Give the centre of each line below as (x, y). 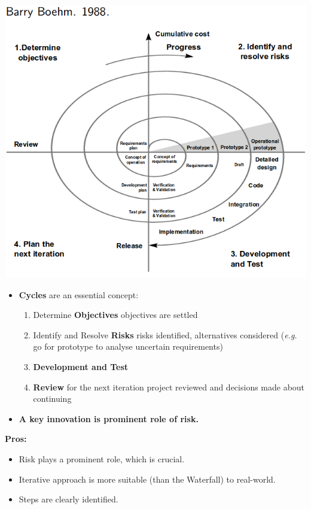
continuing (52, 399)
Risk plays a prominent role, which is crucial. (102, 458)
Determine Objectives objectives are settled (115, 315)
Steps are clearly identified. (68, 499)
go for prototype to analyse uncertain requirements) (128, 346)
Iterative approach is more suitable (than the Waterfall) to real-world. (147, 479)
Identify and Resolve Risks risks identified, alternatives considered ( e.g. (165, 334)
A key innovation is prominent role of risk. (109, 418)
